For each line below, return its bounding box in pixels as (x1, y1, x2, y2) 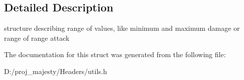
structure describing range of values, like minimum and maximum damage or (4, 23, 240, 33)
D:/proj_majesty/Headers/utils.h (4, 66, 107, 76)
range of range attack (4, 32, 70, 43)
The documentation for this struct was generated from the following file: (4, 49, 226, 60)
